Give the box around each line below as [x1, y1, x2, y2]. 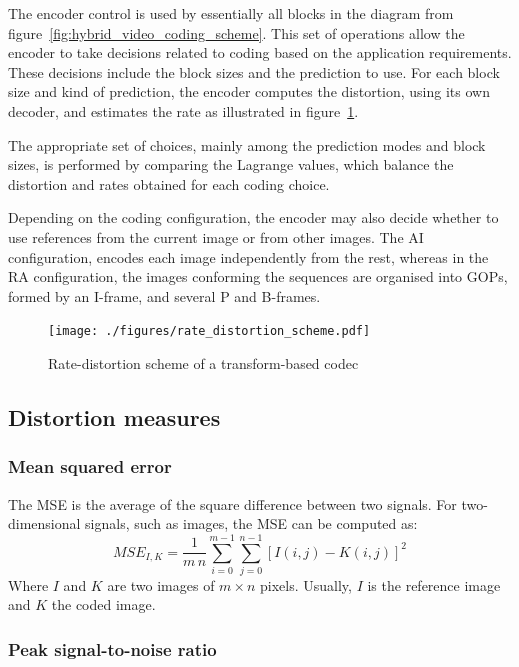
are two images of [107, 574, 215, 595]
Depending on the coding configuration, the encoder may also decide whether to [8, 207, 499, 228]
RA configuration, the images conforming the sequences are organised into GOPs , [8, 266, 508, 287]
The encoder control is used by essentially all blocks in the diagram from [8, 3, 454, 23]
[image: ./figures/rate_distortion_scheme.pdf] [48, 324, 371, 339]
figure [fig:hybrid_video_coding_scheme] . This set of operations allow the [8, 22, 465, 43]
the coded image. [51, 594, 156, 615]
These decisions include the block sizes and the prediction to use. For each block [8, 61, 500, 82]
